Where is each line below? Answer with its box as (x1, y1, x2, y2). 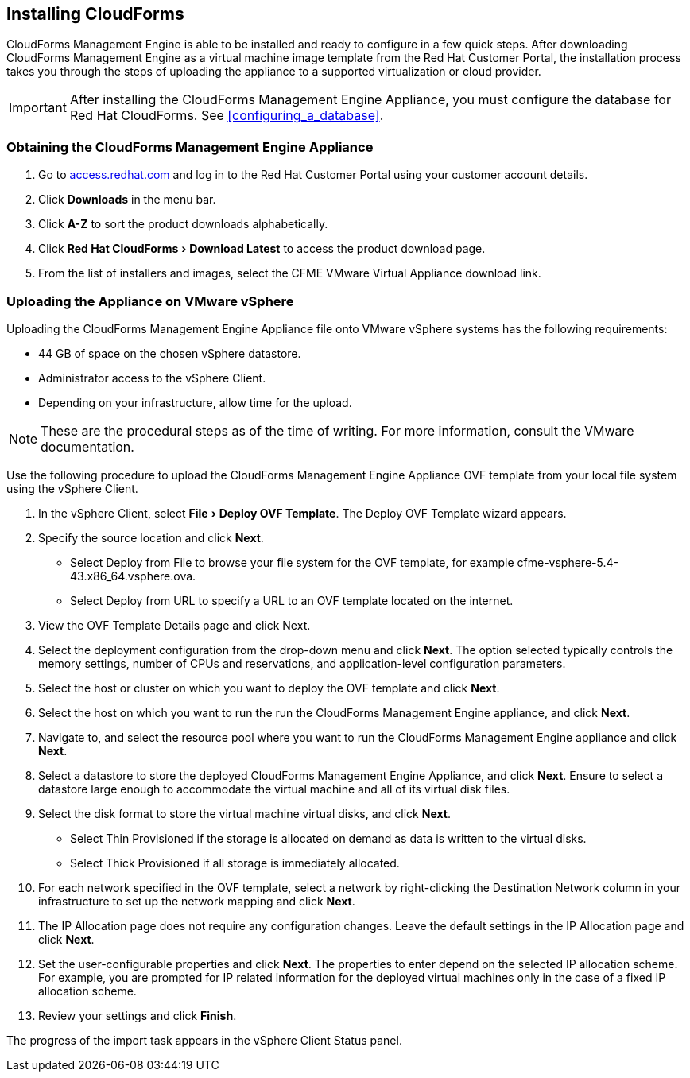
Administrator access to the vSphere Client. (38, 370, 266, 385)
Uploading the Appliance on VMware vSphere (6, 293, 294, 309)
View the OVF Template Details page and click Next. (38, 618, 311, 632)
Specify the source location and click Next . (38, 530, 264, 545)
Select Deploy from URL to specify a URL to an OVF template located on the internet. (70, 593, 514, 607)
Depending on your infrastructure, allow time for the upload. (38, 395, 352, 409)
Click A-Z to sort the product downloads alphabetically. (38, 217, 328, 231)
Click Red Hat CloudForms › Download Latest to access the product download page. (38, 242, 486, 256)
